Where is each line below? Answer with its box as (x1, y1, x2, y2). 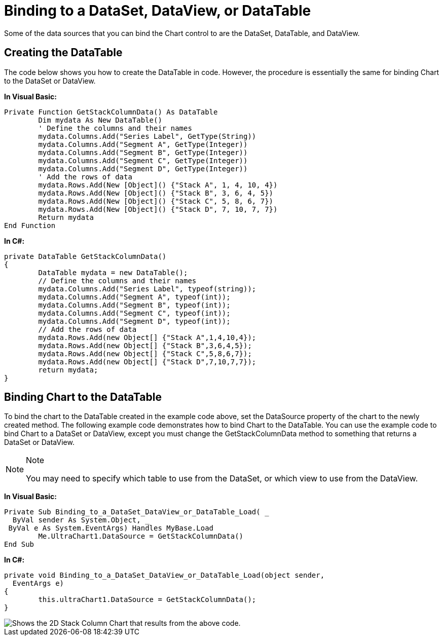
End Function (4, 221, 56, 230)
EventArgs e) (12, 579, 64, 588)
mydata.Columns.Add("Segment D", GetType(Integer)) (38, 164, 248, 173)
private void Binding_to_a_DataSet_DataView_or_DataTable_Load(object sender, (4, 571, 325, 580)
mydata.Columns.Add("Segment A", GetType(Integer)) (38, 140, 248, 148)
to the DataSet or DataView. (4, 76, 96, 85)
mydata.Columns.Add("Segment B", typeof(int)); (38, 300, 231, 309)
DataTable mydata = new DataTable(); (38, 268, 188, 277)
